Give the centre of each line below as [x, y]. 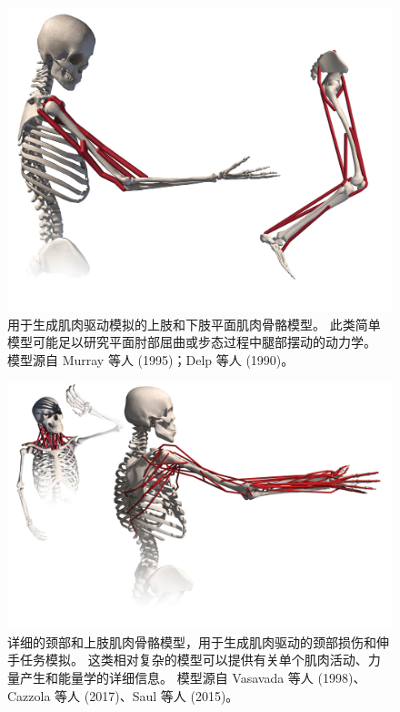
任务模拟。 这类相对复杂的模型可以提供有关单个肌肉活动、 [194, 660]
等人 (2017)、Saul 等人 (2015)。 [147, 695]
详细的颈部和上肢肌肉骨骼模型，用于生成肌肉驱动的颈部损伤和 [192, 641]
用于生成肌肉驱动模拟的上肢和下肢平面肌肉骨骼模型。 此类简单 [194, 324]
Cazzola [29, 695]
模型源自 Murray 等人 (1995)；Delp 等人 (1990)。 [151, 359]
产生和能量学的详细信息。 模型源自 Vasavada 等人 [166, 677]
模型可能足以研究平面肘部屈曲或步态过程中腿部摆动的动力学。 [192, 342]
